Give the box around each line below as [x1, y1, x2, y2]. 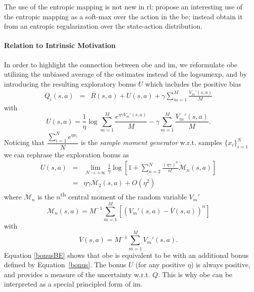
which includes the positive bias [145, 78, 241, 89]
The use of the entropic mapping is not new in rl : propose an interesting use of [4, 1, 243, 11]
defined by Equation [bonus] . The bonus [4, 259, 127, 270]
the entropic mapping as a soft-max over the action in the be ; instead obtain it [4, 11, 243, 21]
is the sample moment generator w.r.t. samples [81, 137, 222, 147]
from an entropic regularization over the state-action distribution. [4, 21, 203, 31]
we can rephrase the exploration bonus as [4, 149, 129, 159]
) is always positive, [191, 259, 251, 270]
